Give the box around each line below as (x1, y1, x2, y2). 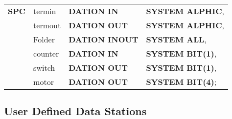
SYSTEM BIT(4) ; (146, 76, 217, 87)
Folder (33, 34, 55, 45)
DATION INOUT (69, 34, 139, 45)
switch (33, 62, 55, 73)
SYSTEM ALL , (146, 34, 207, 45)
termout (33, 20, 61, 31)
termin (33, 5, 56, 17)
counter (33, 48, 59, 59)
